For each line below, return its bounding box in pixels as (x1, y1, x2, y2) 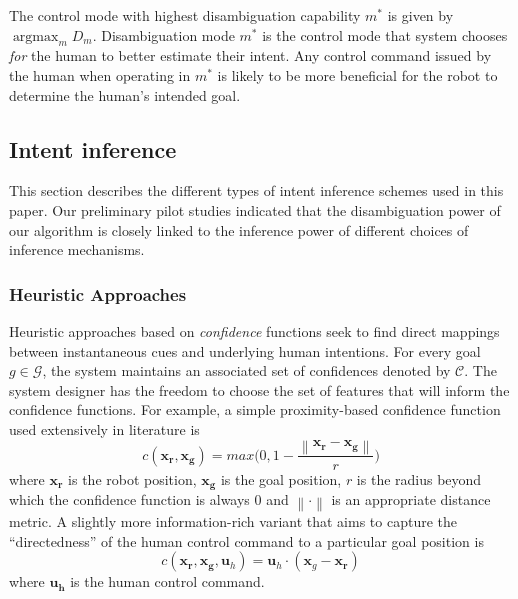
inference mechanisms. (9, 239, 145, 260)
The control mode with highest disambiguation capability (9, 5, 361, 25)
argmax (12, 29, 59, 44)
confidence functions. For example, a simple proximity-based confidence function (9, 399, 501, 420)
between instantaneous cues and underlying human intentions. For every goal (9, 340, 481, 361)
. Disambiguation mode (92, 24, 235, 45)
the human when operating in (9, 64, 191, 85)
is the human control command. (70, 571, 265, 592)
